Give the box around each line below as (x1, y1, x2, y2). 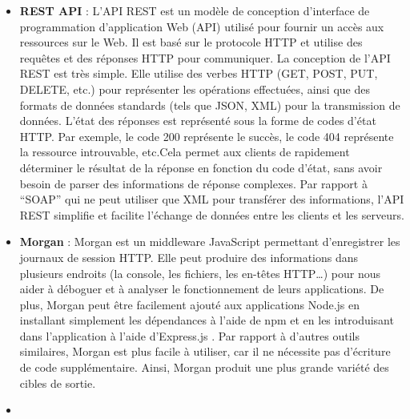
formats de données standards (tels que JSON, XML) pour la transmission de (19, 96, 400, 113)
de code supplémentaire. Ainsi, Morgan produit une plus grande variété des (19, 359, 389, 376)
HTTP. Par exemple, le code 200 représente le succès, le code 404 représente (19, 127, 394, 144)
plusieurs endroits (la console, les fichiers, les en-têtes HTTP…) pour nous (19, 264, 381, 281)
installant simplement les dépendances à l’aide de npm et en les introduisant (19, 312, 394, 328)
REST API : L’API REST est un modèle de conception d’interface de (19, 2, 370, 18)
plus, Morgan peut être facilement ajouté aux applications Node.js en (19, 296, 360, 312)
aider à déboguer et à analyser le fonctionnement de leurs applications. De (19, 280, 384, 297)
